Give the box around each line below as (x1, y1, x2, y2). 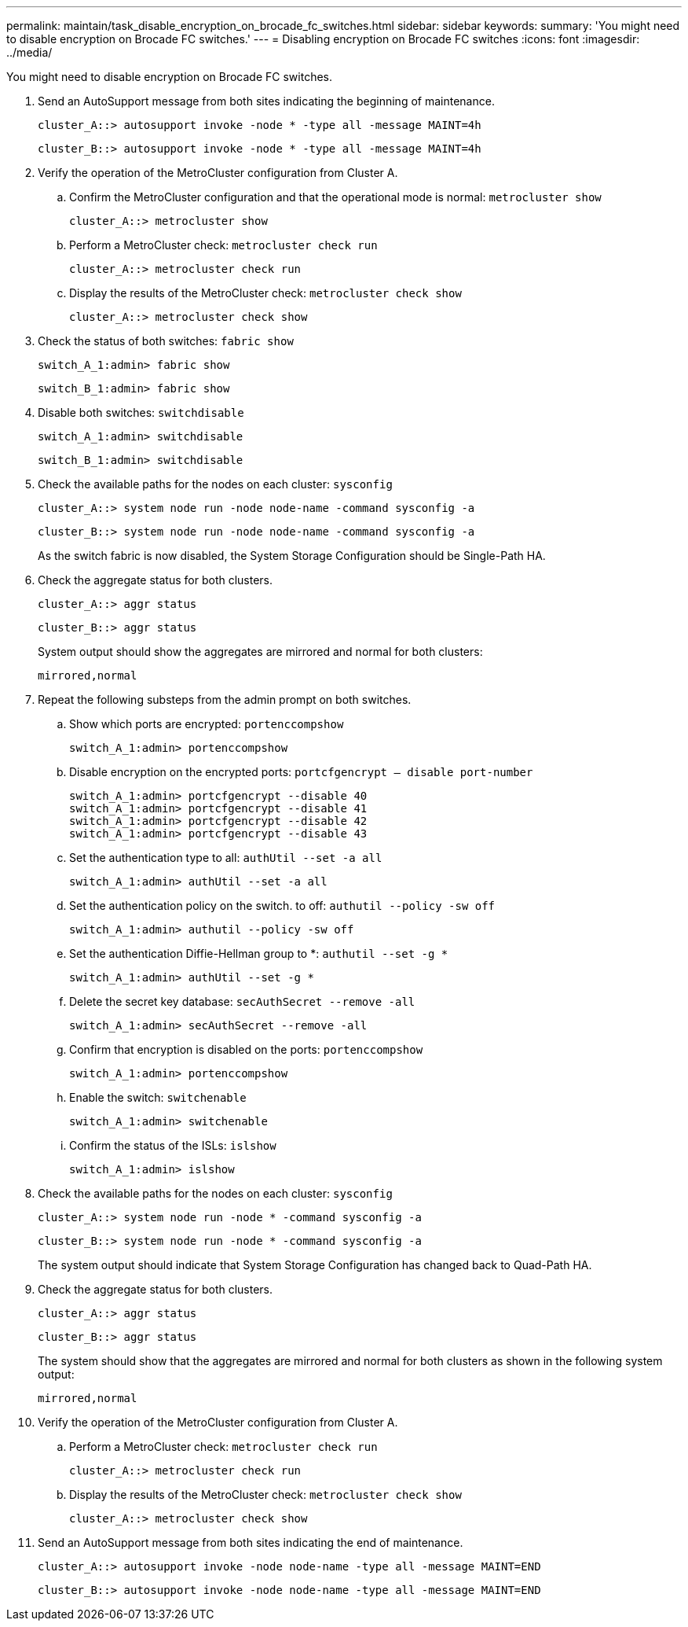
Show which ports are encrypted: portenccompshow (69, 717, 344, 731)
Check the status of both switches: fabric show (38, 334, 294, 348)
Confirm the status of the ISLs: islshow (69, 1139, 276, 1152)
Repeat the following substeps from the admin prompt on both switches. (38, 693, 412, 706)
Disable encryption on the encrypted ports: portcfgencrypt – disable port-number (69, 765, 533, 779)
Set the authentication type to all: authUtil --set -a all (69, 851, 382, 864)
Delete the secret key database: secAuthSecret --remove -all (69, 995, 415, 1008)
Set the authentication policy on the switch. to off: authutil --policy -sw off (69, 899, 496, 912)
